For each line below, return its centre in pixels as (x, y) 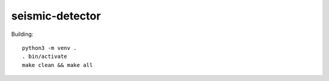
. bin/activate (45, 57)
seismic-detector (56, 16)
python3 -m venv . (50, 48)
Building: (22, 34)
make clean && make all (58, 65)
